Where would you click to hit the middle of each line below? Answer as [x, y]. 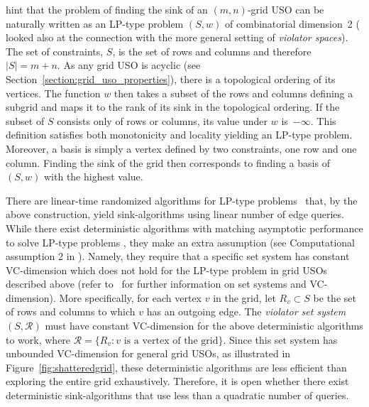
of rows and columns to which [71, 311]
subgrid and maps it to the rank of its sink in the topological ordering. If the [173, 107]
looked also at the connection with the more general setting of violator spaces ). [177, 37]
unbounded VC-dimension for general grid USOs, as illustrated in [148, 353]
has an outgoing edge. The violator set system [246, 311]
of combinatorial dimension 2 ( [292, 23]
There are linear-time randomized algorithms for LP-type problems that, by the [182, 200]
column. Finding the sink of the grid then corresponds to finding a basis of [168, 162]
